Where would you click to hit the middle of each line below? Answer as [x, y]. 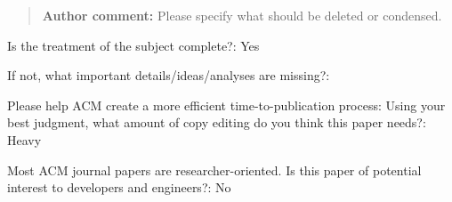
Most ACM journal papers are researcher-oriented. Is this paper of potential [214, 170]
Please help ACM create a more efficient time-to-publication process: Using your [226, 105]
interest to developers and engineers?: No [119, 187]
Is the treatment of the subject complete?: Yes [133, 45]
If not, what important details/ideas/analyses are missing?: [169, 75]
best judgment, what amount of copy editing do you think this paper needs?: [217, 122]
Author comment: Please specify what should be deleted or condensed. [242, 15]
